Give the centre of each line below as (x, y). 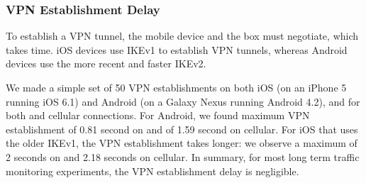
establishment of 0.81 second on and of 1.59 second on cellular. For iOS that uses (182, 129)
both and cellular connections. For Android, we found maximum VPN (158, 115)
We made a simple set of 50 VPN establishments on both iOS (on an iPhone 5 (176, 87)
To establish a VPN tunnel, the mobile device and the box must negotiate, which (182, 36)
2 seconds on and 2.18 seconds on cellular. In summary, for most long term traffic (183, 156)
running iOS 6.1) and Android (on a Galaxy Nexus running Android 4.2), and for (183, 101)
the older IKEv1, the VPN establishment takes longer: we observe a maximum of (182, 143)
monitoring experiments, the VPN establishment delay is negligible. (152, 171)
